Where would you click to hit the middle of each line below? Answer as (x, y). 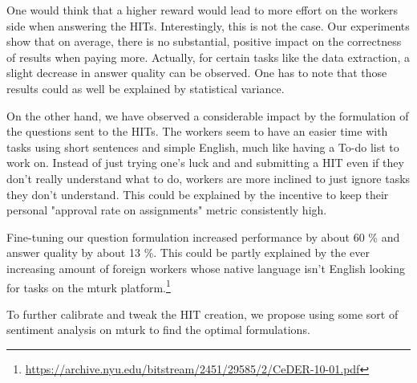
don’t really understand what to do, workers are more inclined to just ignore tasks (208, 178)
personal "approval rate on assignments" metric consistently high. (167, 210)
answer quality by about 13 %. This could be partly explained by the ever (188, 253)
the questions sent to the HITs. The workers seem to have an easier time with (197, 131)
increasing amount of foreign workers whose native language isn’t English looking (206, 268)
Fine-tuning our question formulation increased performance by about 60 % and (203, 236)
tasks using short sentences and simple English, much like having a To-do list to (203, 147)
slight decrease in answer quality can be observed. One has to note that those (197, 73)
